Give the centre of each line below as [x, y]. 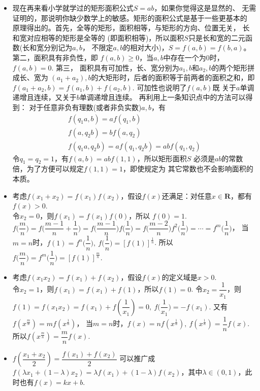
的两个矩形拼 [233, 67]
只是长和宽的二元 [217, 37]
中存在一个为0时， [193, 57]
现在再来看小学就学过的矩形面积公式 [73, 8]
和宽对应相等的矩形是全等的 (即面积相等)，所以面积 [98, 37]
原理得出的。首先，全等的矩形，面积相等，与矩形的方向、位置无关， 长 [131, 28]
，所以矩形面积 [162, 158]
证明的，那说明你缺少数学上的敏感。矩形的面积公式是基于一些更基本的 [130, 17]
